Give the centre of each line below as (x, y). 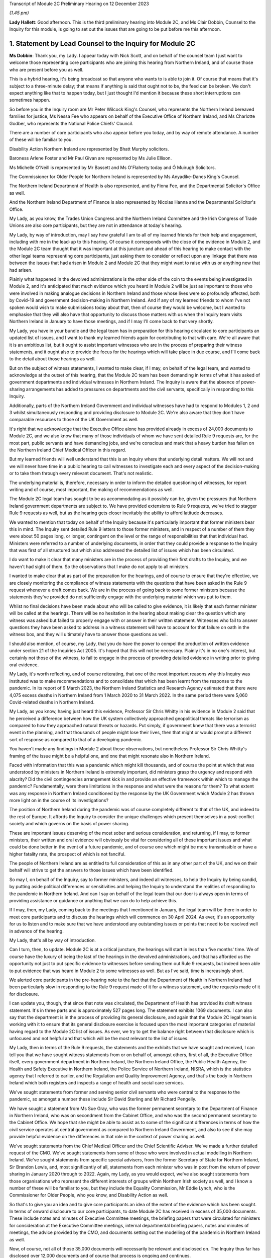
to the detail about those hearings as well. (52, 359)
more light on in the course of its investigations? (59, 800)
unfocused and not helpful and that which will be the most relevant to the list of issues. (99, 1039)
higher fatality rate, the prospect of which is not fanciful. (67, 854)
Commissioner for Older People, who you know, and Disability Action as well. (89, 1195)
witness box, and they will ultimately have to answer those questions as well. (89, 635)
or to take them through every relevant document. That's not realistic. (81, 474)
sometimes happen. (30, 100)
